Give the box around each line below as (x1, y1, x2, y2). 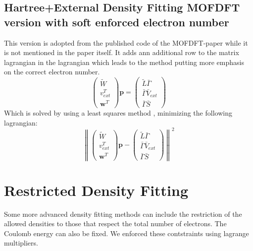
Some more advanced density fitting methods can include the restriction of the (4, 208, 242, 219)
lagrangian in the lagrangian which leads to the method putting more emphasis (4, 57, 244, 67)
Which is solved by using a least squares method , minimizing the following (4, 108, 232, 118)
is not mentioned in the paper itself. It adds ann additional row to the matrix (4, 47, 239, 58)
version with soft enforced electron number (4, 14, 229, 29)
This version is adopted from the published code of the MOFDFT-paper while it (4, 37, 248, 48)
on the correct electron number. (4, 66, 100, 77)
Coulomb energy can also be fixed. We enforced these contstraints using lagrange (4, 228, 249, 238)
